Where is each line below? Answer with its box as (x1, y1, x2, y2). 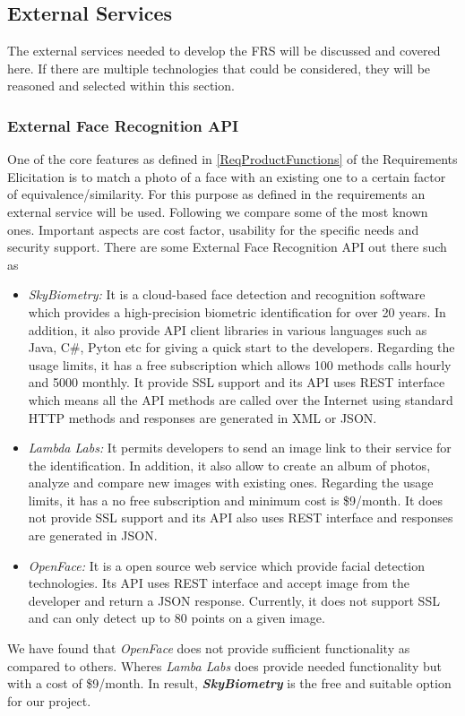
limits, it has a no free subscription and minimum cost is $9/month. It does (28, 490, 443, 509)
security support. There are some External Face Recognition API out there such (7, 237, 447, 256)
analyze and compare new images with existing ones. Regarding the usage (28, 473, 434, 492)
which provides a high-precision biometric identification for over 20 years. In (28, 302, 446, 321)
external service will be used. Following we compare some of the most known (7, 202, 428, 220)
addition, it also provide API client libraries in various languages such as (28, 320, 427, 339)
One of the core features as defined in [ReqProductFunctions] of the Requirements (7, 150, 458, 168)
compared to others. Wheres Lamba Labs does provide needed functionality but (7, 656, 442, 675)
